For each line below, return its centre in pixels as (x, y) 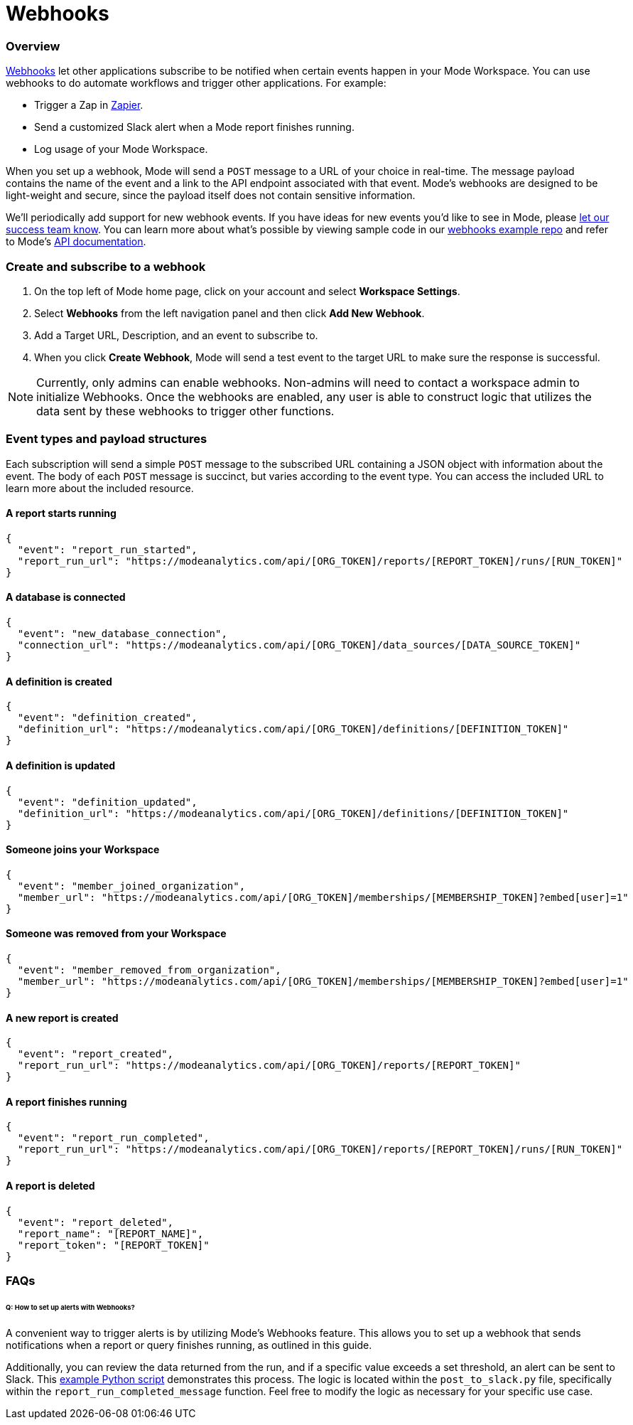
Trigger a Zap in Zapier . (89, 105)
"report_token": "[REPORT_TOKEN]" (113, 1245)
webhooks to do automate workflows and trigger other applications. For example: (196, 83)
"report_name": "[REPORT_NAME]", (110, 1233)
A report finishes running (66, 1101)
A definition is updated (61, 765)
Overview (33, 46)
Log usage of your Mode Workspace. (121, 149)
